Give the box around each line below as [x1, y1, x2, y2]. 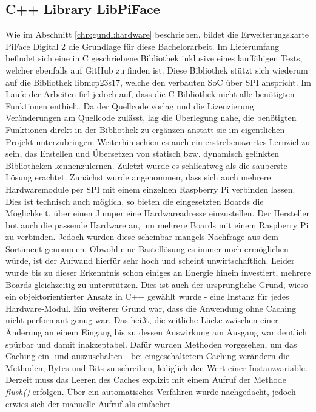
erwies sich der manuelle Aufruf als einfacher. [5, 397, 173, 410]
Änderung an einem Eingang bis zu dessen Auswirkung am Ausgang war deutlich [5, 326, 307, 338]
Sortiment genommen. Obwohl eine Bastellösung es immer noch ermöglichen [5, 242, 289, 255]
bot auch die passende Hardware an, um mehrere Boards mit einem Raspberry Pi [5, 218, 309, 231]
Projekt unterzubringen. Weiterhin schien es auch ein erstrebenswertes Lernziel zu [5, 135, 310, 148]
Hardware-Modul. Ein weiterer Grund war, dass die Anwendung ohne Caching [5, 301, 297, 314]
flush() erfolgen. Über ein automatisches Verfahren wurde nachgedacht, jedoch [5, 385, 296, 398]
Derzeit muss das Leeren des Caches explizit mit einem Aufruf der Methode [5, 373, 286, 386]
